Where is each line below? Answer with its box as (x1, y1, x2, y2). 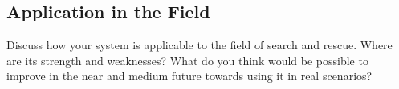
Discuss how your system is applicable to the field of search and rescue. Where (6, 37, 393, 53)
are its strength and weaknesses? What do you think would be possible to (6, 52, 368, 68)
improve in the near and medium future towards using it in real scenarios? (6, 68, 373, 84)
